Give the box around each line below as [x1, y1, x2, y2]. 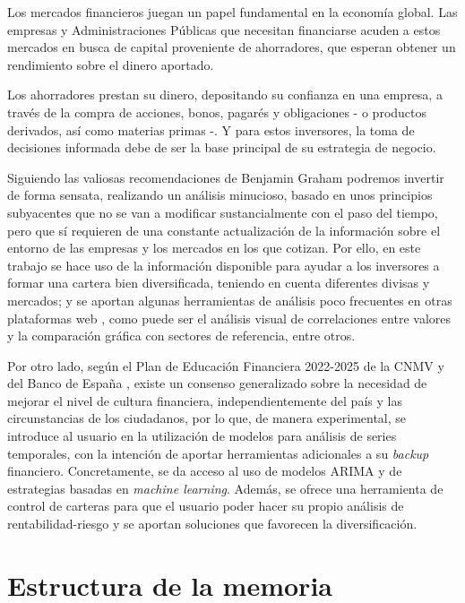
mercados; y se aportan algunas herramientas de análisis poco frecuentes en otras [7, 290, 452, 309]
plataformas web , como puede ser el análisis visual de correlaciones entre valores [7, 308, 451, 327]
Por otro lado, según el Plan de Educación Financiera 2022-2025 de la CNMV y [7, 356, 444, 375]
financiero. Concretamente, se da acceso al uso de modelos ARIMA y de [7, 461, 402, 480]
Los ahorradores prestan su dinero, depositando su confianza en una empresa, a [7, 85, 443, 104]
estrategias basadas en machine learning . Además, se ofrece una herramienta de [7, 478, 443, 497]
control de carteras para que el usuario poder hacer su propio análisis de [7, 496, 404, 515]
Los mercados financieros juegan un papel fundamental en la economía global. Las [7, 3, 458, 21]
